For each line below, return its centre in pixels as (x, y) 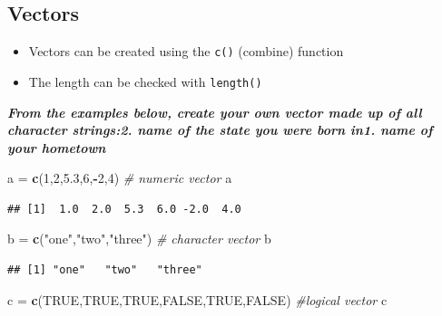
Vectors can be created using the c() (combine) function (186, 51)
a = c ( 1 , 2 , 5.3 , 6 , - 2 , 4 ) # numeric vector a (120, 178)
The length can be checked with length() (145, 81)
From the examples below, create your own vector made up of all (215, 112)
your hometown (57, 147)
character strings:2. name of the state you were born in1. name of (220, 130)
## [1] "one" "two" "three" (105, 270)
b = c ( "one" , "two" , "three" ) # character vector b (139, 239)
